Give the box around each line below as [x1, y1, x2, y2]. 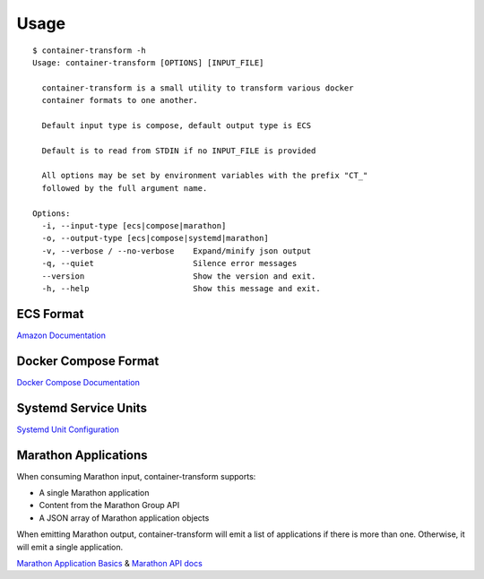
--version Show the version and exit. [41, 271, 316, 281]
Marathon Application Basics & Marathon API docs [16, 557, 203, 568]
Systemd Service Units [16, 400, 148, 416]
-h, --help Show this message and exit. [41, 283, 322, 293]
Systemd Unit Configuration [16, 424, 120, 435]
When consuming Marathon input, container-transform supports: [16, 471, 256, 481]
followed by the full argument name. [41, 183, 208, 193]
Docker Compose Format [16, 353, 160, 368]
